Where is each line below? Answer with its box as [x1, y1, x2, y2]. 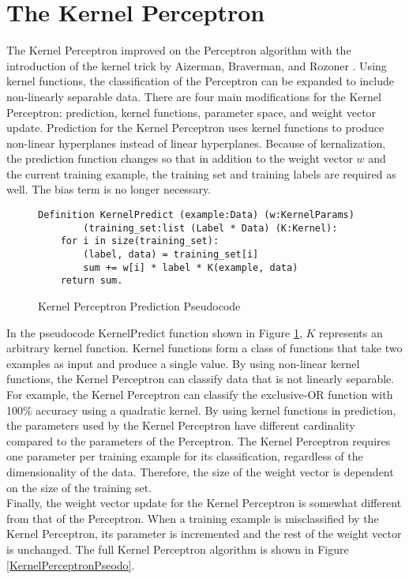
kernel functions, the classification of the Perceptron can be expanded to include [6, 73, 394, 89]
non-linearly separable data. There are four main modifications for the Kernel [6, 88, 381, 104]
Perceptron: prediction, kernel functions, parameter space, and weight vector [6, 103, 377, 120]
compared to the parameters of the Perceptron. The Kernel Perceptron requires [6, 432, 391, 449]
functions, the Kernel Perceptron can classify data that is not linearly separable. [6, 370, 395, 387]
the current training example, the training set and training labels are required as [6, 165, 396, 182]
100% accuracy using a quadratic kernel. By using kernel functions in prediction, [6, 401, 396, 418]
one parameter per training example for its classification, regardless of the [6, 448, 363, 464]
